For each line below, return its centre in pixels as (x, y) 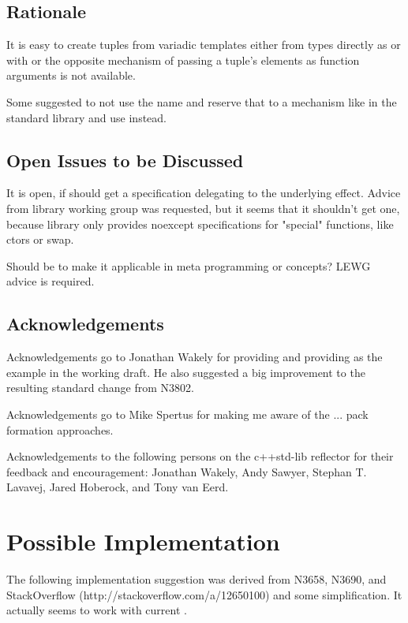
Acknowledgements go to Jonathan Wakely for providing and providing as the (195, 357)
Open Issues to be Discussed (125, 160)
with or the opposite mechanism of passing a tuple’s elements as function (183, 60)
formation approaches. (60, 429)
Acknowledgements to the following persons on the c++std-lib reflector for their (200, 456)
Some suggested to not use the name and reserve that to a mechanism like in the (202, 101)
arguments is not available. (71, 75)
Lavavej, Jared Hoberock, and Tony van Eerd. (118, 487)
